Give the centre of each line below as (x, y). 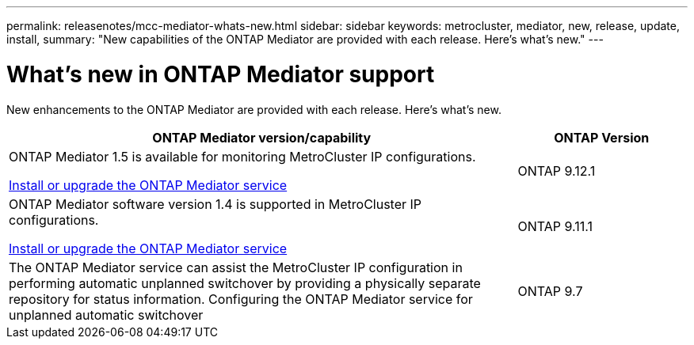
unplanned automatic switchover (106, 315)
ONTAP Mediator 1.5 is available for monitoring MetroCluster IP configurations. (242, 156)
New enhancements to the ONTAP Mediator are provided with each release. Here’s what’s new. (254, 109)
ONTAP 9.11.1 (555, 226)
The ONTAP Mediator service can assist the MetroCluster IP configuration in (236, 267)
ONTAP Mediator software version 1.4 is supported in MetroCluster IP (215, 204)
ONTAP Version (602, 137)
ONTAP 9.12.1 (557, 171)
